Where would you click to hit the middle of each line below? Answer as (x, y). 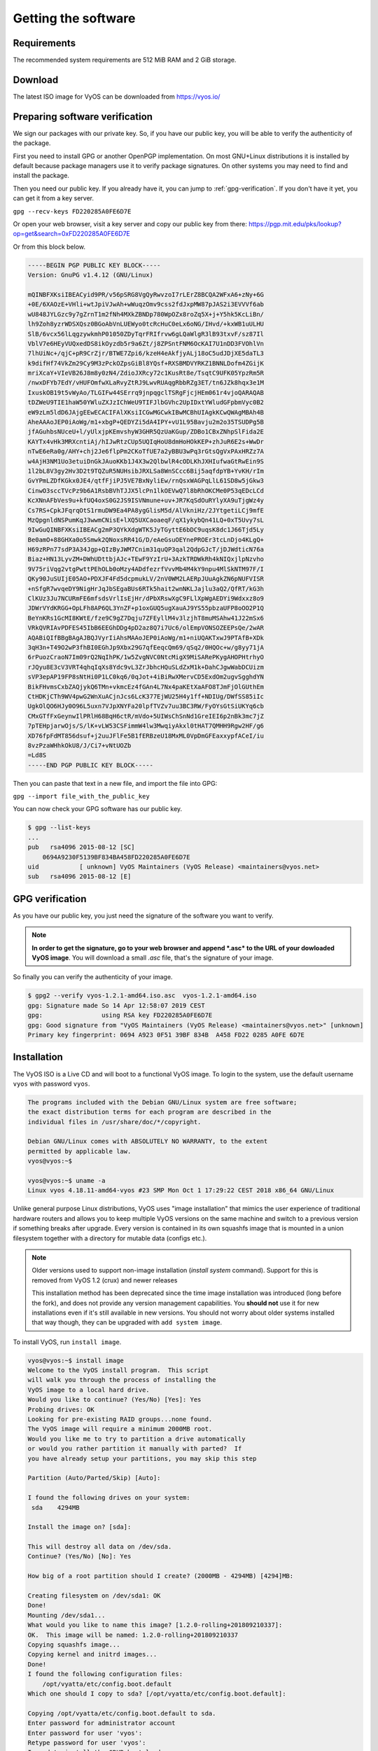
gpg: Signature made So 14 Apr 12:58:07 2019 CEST (117, 1005)
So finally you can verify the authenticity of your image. (93, 977)
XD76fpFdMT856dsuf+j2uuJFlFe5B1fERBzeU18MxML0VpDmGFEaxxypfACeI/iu (146, 736)
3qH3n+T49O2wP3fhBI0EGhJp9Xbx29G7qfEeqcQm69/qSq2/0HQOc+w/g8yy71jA (146, 648)
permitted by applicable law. (79, 1151)
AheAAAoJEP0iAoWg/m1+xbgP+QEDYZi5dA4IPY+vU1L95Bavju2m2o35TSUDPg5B (146, 422)
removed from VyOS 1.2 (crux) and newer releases (105, 1280)
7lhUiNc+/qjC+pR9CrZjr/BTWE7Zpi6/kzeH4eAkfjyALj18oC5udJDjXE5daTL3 (146, 353)
